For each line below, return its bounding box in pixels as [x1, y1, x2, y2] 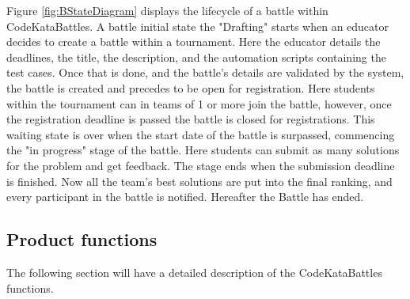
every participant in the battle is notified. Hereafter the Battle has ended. [6, 188, 364, 205]
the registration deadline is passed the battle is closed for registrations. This [6, 111, 375, 127]
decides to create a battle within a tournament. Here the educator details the [6, 33, 381, 50]
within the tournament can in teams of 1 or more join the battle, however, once [6, 95, 392, 112]
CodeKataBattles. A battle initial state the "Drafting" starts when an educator [6, 17, 389, 34]
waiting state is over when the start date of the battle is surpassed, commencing [6, 126, 395, 142]
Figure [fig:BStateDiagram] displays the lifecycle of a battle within [6, 2, 328, 18]
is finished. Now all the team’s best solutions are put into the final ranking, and [6, 172, 393, 189]
